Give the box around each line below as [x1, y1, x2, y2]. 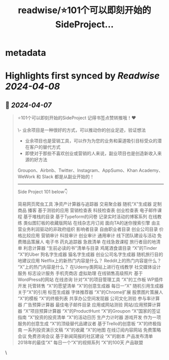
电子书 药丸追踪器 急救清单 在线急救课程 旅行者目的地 [45, 239, 156, 245]
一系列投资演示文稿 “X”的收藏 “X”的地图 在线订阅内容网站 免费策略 [23, 327, 161, 333]
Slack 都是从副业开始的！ [42, 174, 95, 180]
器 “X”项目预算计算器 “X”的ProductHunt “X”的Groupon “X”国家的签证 [17, 308, 161, 314]
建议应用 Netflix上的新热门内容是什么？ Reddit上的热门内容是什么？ [22, 258, 162, 264]
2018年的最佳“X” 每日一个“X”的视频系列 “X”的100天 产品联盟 [17, 339, 143, 345]
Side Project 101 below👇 [17, 189, 68, 195]
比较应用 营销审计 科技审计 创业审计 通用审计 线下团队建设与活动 [22, 233, 156, 239]
